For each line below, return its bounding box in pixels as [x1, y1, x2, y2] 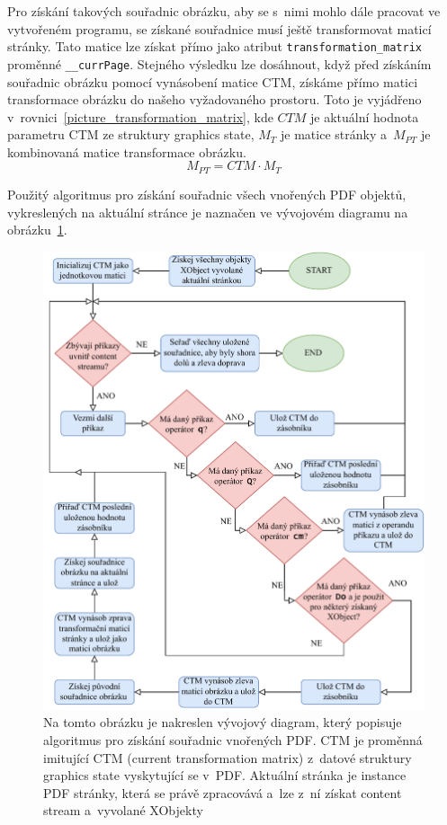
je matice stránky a [281, 125, 387, 144]
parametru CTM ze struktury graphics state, [7, 125, 255, 144]
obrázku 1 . [7, 220, 67, 239]
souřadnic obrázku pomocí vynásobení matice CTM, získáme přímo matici [7, 72, 418, 91]
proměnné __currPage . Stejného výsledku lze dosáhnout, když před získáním [7, 54, 432, 73]
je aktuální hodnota [310, 107, 419, 126]
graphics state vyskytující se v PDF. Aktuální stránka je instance [43, 766, 407, 785]
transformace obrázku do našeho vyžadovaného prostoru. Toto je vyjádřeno [7, 90, 422, 109]
